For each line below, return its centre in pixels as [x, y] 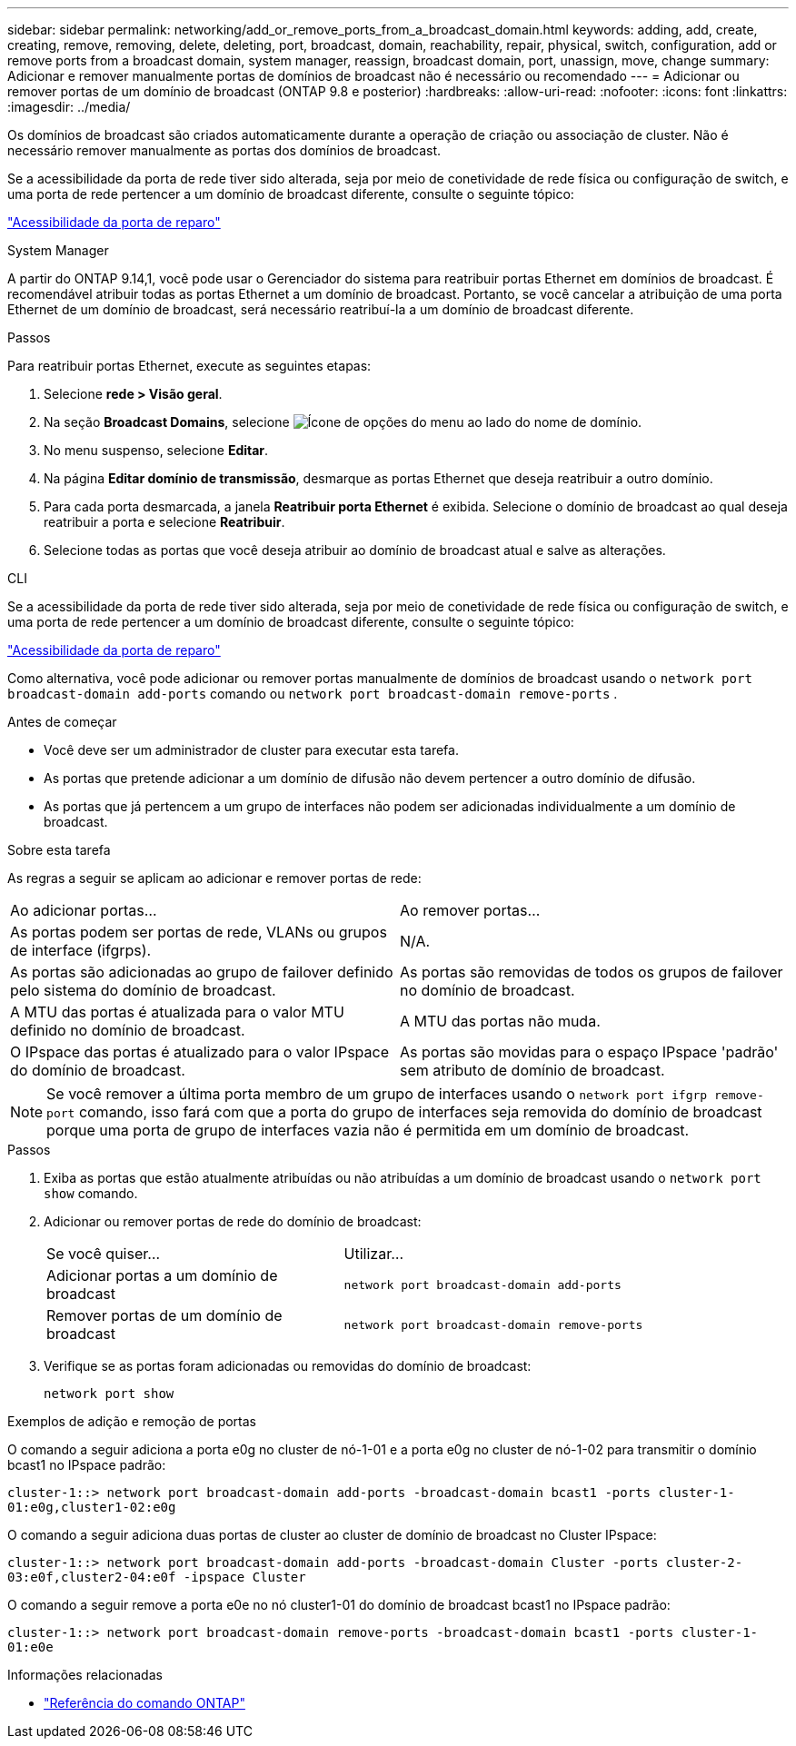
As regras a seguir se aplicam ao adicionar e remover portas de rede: [214, 878]
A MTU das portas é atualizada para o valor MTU [177, 1012]
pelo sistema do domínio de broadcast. [143, 990]
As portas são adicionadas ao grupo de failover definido [202, 972]
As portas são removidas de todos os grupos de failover [592, 972]
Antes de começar [62, 722]
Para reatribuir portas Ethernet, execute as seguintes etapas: [189, 366]
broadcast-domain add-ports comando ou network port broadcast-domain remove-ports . [313, 694]
